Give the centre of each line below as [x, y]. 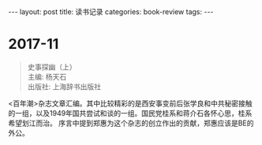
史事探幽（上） [52, 67]
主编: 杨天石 [47, 76]
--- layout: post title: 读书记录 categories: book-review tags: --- [111, 12]
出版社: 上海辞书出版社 [64, 86]
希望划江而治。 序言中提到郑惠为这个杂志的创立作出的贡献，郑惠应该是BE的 [131, 123]
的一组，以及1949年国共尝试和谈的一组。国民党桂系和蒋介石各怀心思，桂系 [130, 113]
